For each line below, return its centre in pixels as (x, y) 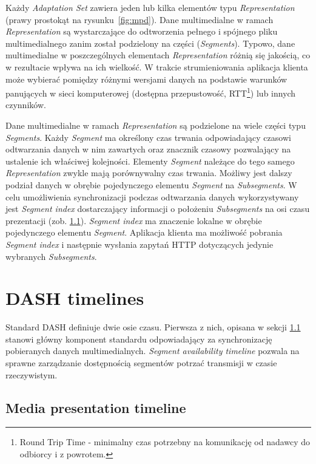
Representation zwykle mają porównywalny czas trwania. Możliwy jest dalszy (149, 173)
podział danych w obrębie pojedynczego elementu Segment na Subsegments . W (151, 184)
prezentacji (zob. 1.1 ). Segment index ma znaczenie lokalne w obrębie (134, 220)
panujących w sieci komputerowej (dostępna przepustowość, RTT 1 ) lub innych (151, 92)
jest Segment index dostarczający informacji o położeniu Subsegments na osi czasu (158, 209)
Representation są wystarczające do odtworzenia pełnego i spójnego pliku (142, 31)
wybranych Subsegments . (51, 256)
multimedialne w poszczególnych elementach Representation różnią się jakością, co (158, 55)
